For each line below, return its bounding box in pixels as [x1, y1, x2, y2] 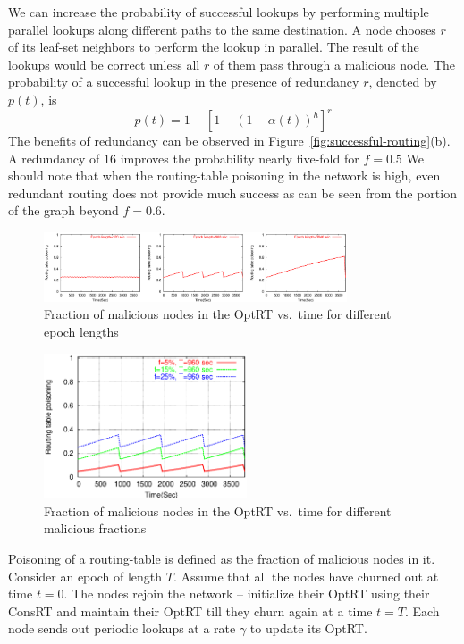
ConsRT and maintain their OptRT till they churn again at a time [8, 601, 373, 620]
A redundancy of [8, 148, 100, 167]
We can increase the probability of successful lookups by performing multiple [8, 3, 429, 21]
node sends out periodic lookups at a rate [8, 619, 236, 638]
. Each [404, 601, 440, 620]
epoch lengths [44, 322, 119, 341]
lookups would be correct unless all [8, 54, 200, 73]
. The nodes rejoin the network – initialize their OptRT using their [63, 584, 430, 603]
